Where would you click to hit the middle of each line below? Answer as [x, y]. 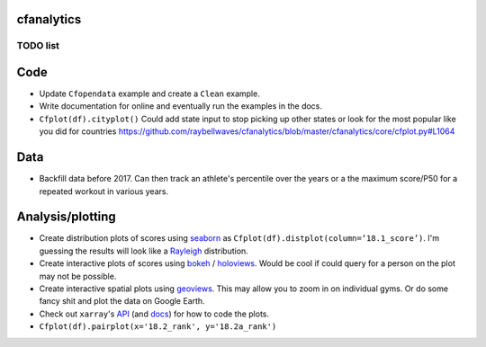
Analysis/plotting [66, 217]
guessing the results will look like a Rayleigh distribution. [144, 251]
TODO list [38, 46]
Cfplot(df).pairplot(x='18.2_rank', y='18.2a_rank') [158, 327]
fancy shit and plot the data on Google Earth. [122, 301]
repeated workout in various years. [104, 191]
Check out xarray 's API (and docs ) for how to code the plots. [154, 314]
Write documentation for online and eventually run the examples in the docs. [181, 106]
